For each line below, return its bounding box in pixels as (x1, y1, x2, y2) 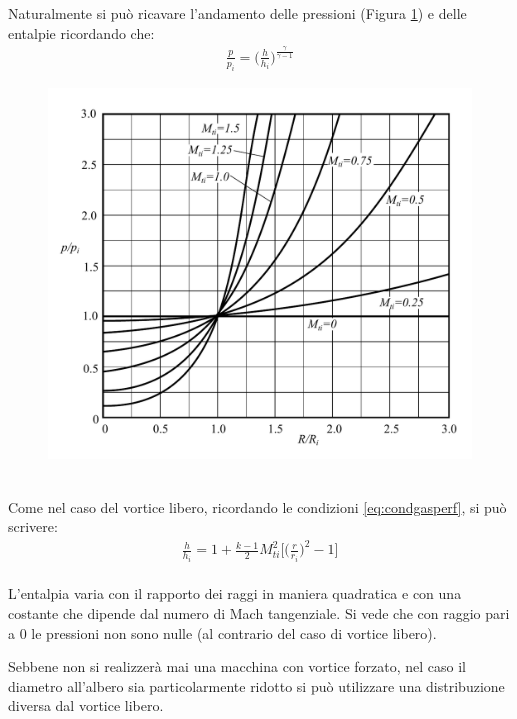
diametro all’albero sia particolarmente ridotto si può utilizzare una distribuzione (8, 675, 505, 696)
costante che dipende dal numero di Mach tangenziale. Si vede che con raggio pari (8, 602, 510, 623)
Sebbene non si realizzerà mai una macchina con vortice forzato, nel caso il (8, 656, 466, 677)
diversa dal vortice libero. (8, 695, 164, 716)
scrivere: (8, 516, 58, 537)
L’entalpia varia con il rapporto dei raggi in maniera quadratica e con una (8, 583, 462, 604)
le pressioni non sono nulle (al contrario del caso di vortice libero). (31, 622, 437, 643)
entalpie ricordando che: (8, 22, 155, 43)
